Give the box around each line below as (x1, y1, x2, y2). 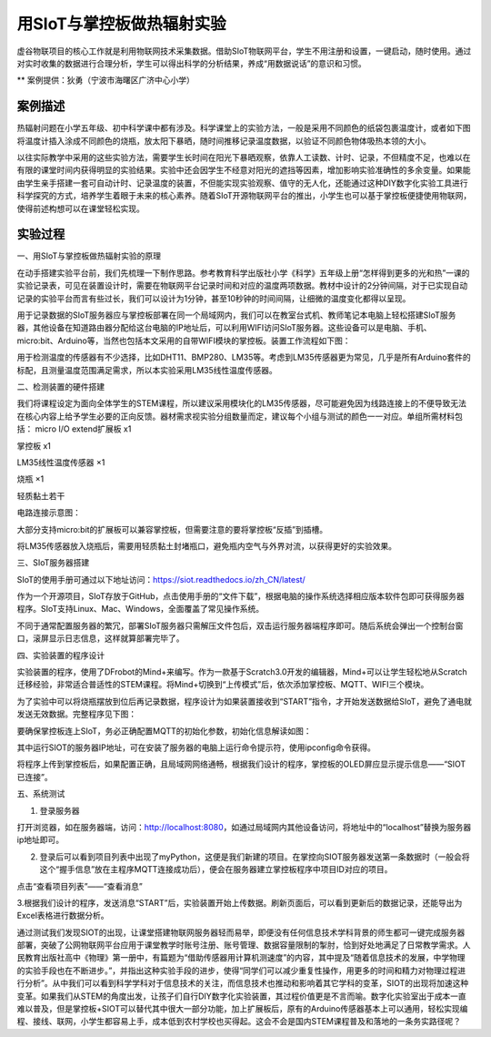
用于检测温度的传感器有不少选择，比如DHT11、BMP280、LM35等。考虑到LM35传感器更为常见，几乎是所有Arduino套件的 (16, 351, 472, 363)
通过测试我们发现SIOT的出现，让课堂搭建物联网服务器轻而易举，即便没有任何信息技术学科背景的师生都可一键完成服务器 (16, 927, 466, 938)
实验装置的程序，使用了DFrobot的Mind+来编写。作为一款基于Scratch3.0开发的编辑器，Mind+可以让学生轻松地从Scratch (16, 666, 467, 677)
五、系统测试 (16, 788, 65, 799)
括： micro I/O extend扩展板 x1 (16, 423, 132, 434)
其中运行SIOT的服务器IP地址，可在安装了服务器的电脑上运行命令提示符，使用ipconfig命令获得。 (16, 742, 376, 753)
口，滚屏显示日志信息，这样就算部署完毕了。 (16, 633, 185, 644)
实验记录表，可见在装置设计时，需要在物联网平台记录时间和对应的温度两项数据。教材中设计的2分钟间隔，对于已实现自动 (16, 280, 468, 291)
